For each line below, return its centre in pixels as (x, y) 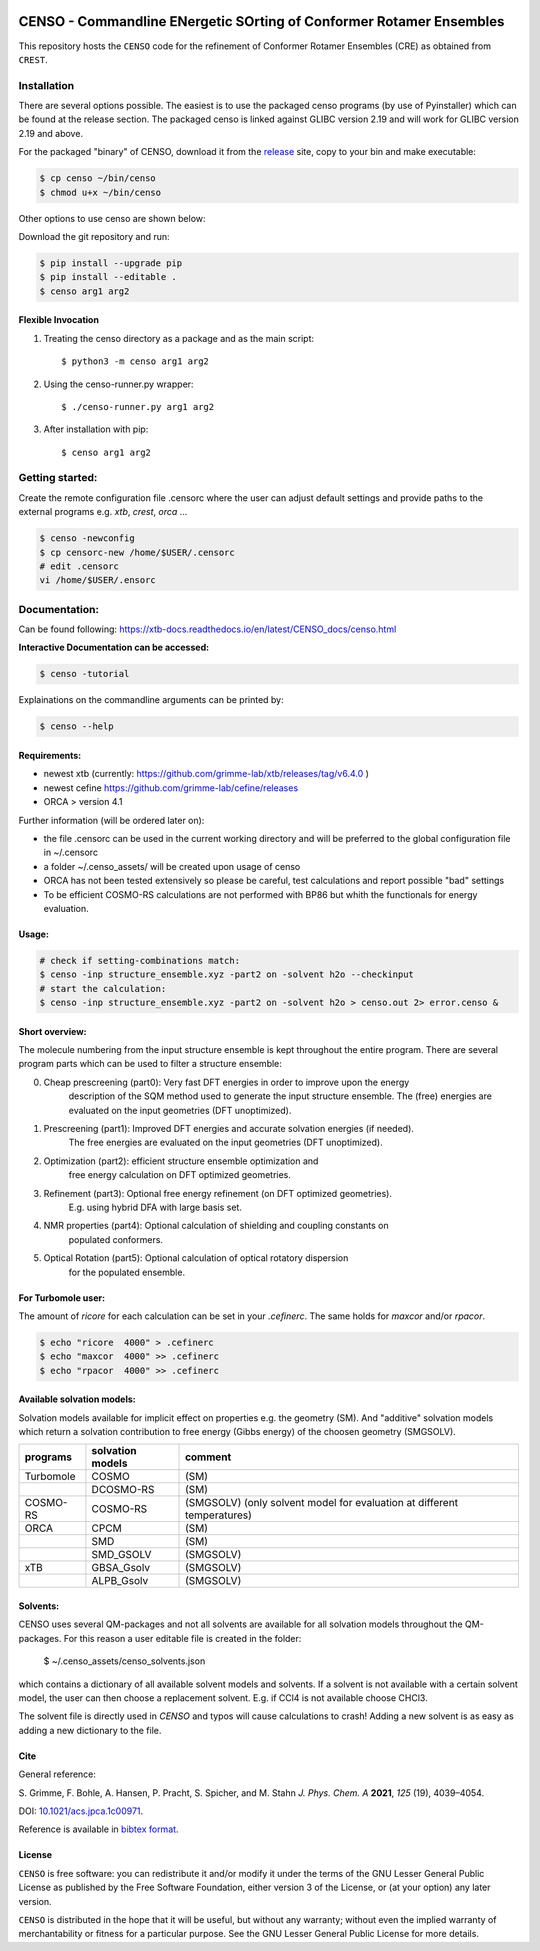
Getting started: (58, 478)
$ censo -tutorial (84, 674)
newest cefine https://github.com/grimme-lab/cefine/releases (171, 787)
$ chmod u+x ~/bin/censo (100, 192)
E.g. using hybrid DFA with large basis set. (155, 1207)
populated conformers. (116, 1239)
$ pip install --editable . (108, 277)
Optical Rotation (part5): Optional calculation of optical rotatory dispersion (196, 1258)
